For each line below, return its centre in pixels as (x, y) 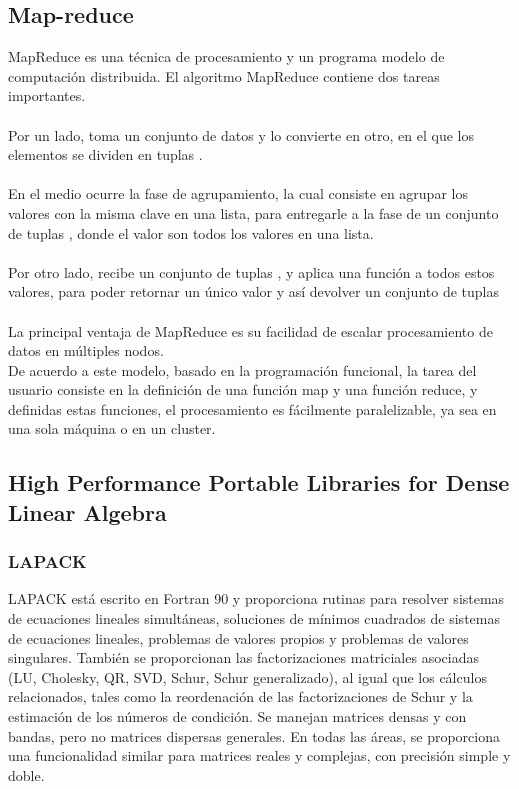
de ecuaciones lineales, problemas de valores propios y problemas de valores (238, 637)
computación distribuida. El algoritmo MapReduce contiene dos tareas (224, 75)
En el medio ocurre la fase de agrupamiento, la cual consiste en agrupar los (238, 193)
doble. (26, 774)
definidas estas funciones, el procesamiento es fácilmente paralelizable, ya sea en (252, 408)
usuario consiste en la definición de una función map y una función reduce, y (243, 389)
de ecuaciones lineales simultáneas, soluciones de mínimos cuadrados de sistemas (254, 618)
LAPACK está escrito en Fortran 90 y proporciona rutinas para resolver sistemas (256, 598)
